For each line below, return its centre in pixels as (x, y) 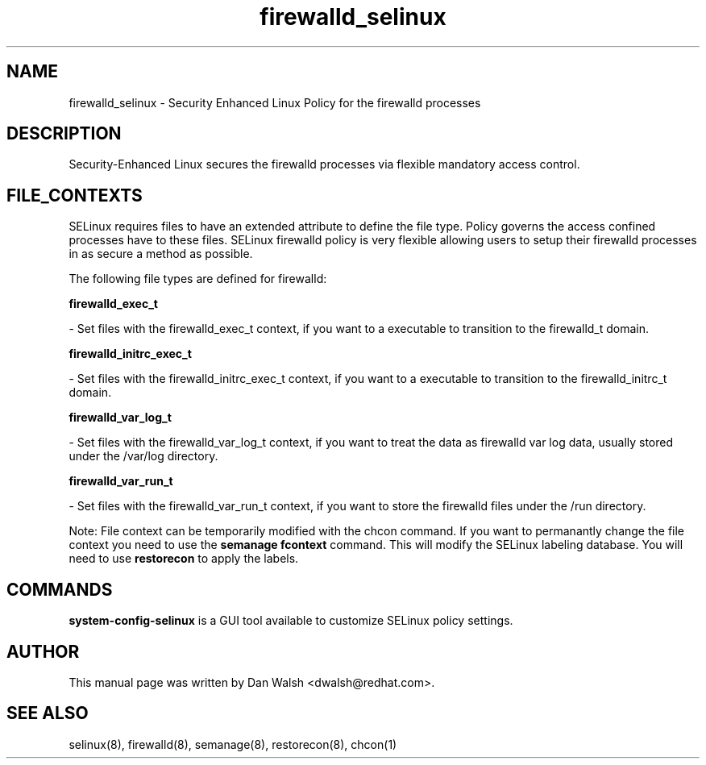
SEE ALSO (48, 713)
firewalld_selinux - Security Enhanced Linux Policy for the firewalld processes (275, 102)
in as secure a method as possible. (161, 254)
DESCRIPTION (64, 134)
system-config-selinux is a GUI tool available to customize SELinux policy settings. (291, 621)
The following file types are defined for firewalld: (198, 279)
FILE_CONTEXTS (75, 195)
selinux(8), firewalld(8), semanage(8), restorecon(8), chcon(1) (233, 744)
